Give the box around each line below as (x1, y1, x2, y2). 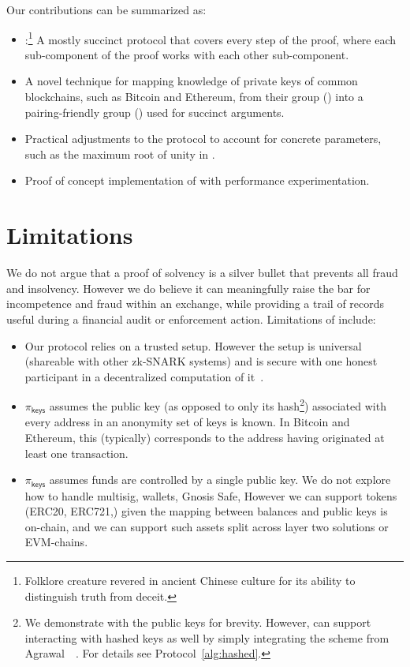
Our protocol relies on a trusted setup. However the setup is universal (24, 337, 362, 354)
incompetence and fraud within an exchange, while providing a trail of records (6, 295, 385, 312)
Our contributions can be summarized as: (6, 2, 207, 17)
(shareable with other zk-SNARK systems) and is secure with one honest (24, 353, 378, 369)
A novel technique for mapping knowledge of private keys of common (24, 73, 358, 89)
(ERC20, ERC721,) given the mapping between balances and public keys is (24, 503, 388, 519)
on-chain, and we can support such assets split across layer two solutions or (24, 518, 389, 534)
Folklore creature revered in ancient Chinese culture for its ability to (24, 572, 356, 588)
